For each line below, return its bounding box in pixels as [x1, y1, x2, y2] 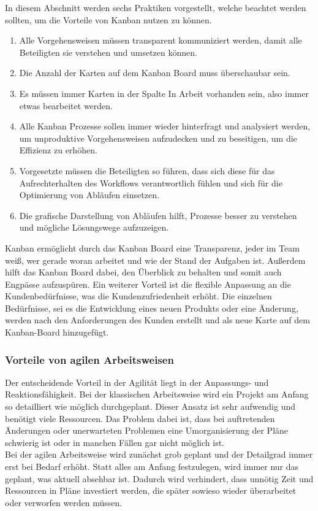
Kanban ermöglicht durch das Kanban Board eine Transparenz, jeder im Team [5, 241, 300, 254]
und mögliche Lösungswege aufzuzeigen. [19, 221, 169, 234]
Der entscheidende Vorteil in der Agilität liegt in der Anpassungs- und [5, 375, 269, 388]
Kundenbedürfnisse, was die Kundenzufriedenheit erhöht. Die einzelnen [5, 290, 272, 302]
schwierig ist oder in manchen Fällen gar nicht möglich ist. [5, 436, 225, 448]
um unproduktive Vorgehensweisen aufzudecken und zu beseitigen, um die [19, 131, 297, 144]
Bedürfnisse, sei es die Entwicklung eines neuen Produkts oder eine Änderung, [5, 301, 298, 314]
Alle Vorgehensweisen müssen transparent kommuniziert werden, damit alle [19, 34, 302, 47]
